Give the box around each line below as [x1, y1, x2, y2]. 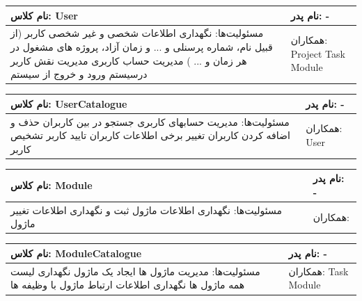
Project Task [290, 46, 345, 60]
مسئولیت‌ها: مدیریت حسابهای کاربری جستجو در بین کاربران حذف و [10, 114, 290, 129]
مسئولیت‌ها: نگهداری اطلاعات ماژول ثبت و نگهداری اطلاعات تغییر [10, 202, 282, 217]
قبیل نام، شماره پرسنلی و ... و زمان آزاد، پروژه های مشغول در [10, 39, 273, 54]
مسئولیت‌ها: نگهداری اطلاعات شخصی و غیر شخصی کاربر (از [10, 26, 264, 40]
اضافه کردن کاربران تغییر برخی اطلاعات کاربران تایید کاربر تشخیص [10, 128, 290, 143]
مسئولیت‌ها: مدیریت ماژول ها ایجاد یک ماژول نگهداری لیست [10, 263, 260, 278]
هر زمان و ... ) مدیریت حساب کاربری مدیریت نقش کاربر [10, 53, 247, 67]
